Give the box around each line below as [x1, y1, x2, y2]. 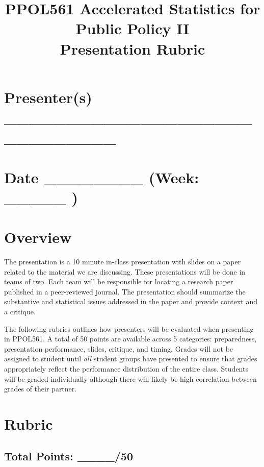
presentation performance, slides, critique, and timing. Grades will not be [4, 343, 233, 354]
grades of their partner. [4, 383, 77, 394]
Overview [4, 227, 72, 248]
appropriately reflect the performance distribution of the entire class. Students [4, 363, 248, 374]
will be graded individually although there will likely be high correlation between [4, 373, 257, 384]
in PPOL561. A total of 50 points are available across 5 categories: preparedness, [4, 333, 257, 344]
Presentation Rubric [60, 38, 205, 59]
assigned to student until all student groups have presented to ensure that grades [4, 353, 257, 364]
